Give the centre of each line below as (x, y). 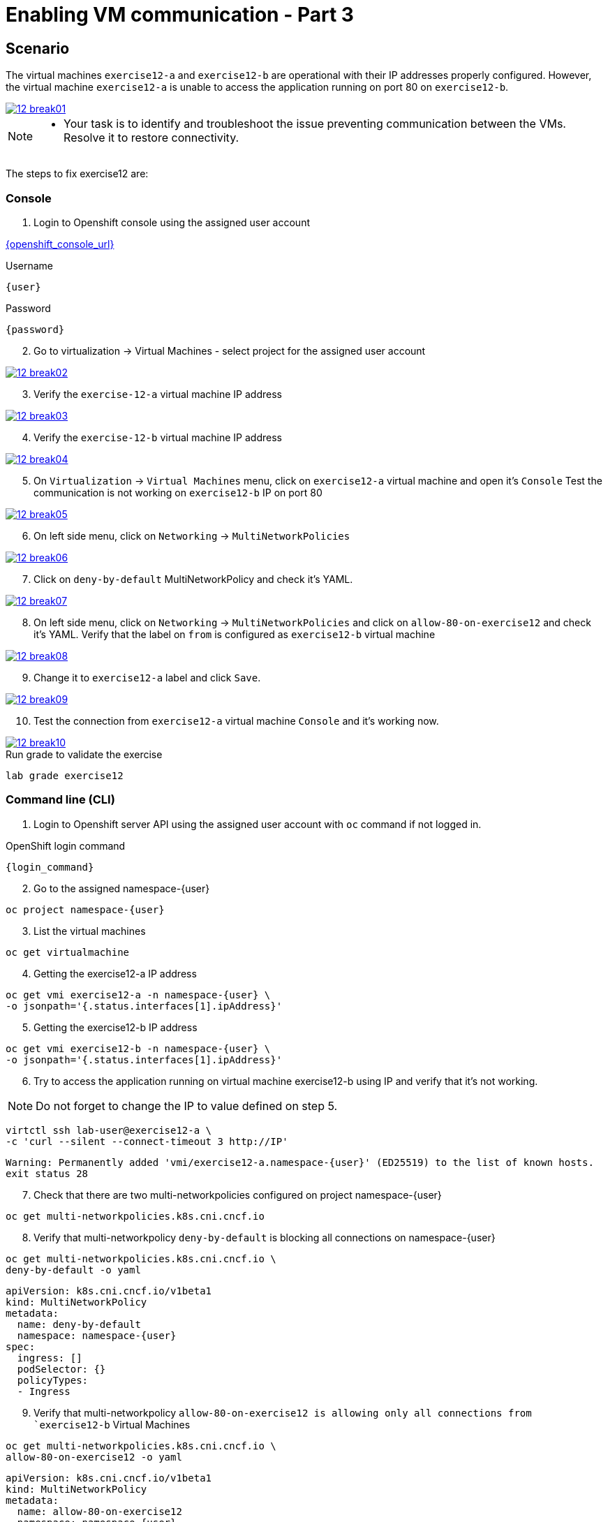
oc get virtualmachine (68, 952)
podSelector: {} (61, 1369)
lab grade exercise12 (65, 775)
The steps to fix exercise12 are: (77, 174)
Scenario (38, 48)
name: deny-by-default (79, 1324)
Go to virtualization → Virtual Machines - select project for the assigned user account (230, 350)
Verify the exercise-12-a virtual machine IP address (158, 394)
